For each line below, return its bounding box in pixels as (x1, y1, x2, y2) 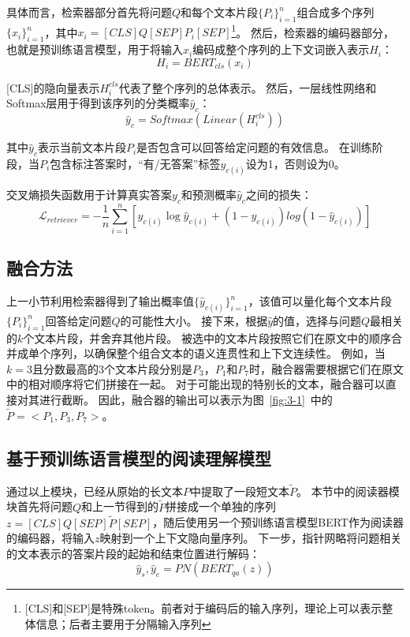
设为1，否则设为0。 (245, 156, 345, 172)
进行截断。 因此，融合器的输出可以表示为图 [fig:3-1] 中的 (39, 392, 333, 408)
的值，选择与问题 (273, 312, 362, 328)
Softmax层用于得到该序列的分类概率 (6, 95, 190, 111)
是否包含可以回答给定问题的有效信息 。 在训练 (136, 139, 372, 156)
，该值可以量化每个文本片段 (248, 293, 392, 309)
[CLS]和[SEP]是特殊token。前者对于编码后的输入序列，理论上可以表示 (24, 600, 382, 616)
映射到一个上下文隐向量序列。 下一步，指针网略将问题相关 (99, 530, 402, 546)
